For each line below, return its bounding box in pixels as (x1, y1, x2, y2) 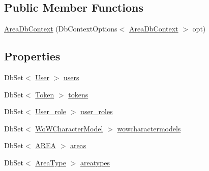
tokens (68, 89, 88, 99)
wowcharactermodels (117, 123, 181, 133)
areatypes (80, 157, 110, 167)
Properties (4, 48, 61, 64)
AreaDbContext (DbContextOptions (4, 23, 117, 34)
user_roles (80, 106, 113, 117)
